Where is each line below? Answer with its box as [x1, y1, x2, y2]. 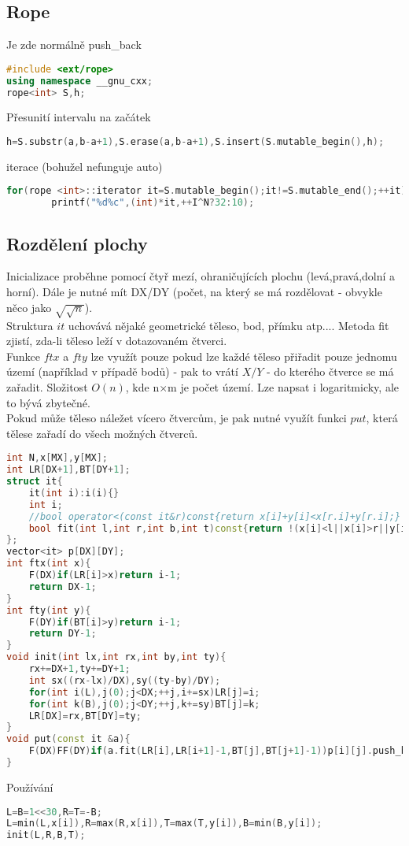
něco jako [6, 299, 52, 315]
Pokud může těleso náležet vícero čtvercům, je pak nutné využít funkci [6, 410, 347, 426]
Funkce [6, 347, 40, 364]
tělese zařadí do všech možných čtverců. [6, 425, 198, 441]
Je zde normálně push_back [6, 36, 142, 53]
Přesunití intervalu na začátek [6, 109, 151, 125]
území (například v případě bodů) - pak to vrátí [6, 363, 238, 380]
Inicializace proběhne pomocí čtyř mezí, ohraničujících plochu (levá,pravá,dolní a [6, 268, 396, 284]
